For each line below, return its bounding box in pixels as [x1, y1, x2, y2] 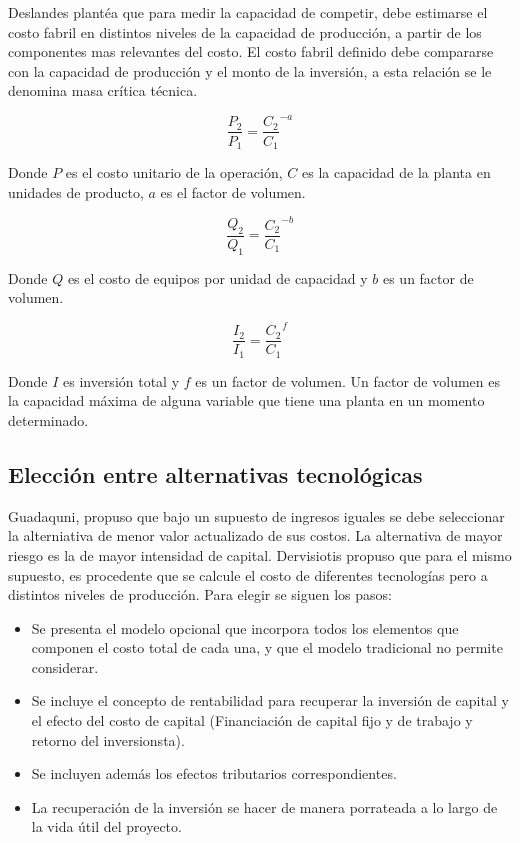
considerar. [31, 656, 99, 677]
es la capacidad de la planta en [301, 161, 491, 182]
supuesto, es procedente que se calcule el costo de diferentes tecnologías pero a [8, 564, 488, 585]
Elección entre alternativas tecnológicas [8, 458, 423, 489]
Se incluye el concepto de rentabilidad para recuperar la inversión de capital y [31, 690, 509, 711]
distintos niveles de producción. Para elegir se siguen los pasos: [8, 584, 392, 605]
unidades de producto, [8, 181, 144, 202]
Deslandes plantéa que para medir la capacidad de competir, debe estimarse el [8, 2, 488, 22]
